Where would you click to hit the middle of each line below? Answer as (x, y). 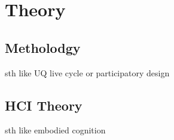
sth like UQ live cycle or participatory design (87, 72)
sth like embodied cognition (55, 130)
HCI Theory (44, 105)
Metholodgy (43, 47)
